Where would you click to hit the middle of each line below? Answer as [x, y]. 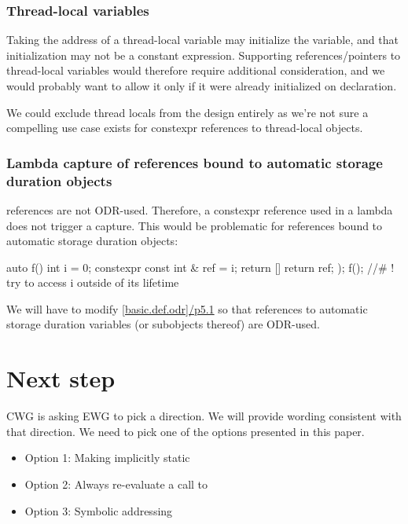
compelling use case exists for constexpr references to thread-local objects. [185, 128]
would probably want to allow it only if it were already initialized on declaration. [202, 86]
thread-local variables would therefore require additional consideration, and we [196, 70]
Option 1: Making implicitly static [107, 458]
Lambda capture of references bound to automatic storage [195, 162]
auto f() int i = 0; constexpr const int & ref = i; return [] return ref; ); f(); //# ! [200, 267]
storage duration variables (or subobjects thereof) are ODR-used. [163, 324]
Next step [61, 378]
